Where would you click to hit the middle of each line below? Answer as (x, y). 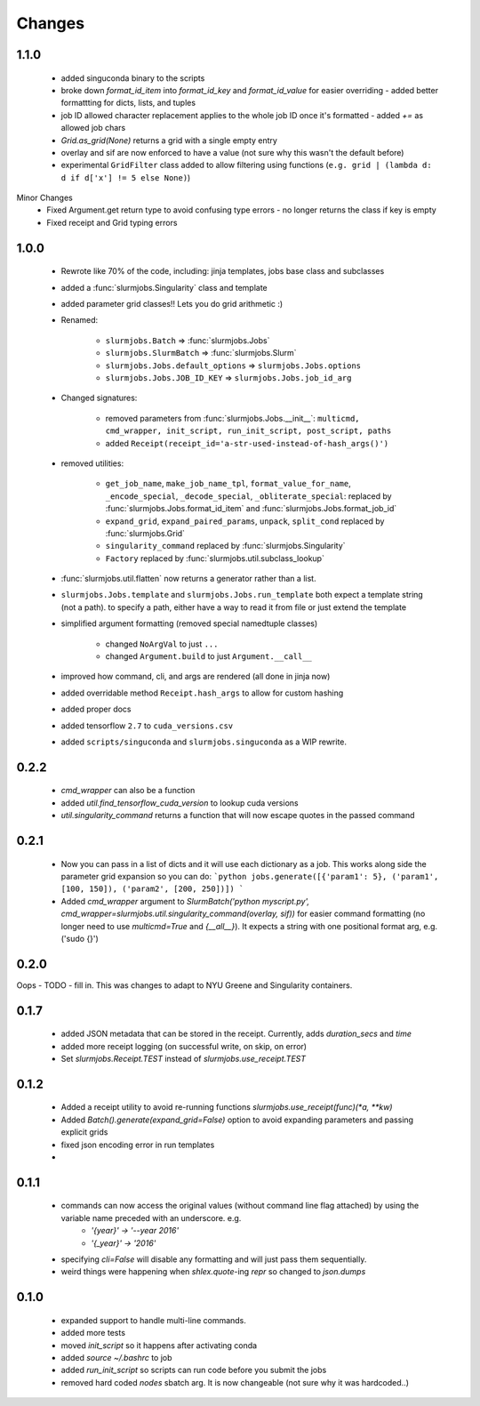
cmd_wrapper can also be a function (128, 791)
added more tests (93, 1333)
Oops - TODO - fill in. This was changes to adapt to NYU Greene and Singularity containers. (184, 985)
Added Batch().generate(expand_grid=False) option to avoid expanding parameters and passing (237, 1120)
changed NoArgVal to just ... (162, 644)
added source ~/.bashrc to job (116, 1357)
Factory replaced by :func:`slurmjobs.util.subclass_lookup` (215, 558)
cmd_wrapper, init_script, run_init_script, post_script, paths (248, 431)
